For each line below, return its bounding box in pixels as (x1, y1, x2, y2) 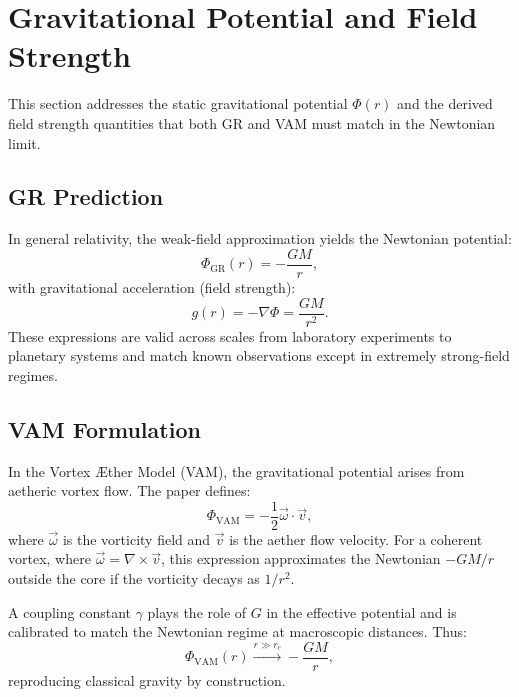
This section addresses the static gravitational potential (8, 93, 348, 114)
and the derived (397, 93, 493, 114)
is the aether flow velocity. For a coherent (229, 528, 483, 549)
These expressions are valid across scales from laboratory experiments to (8, 325, 452, 346)
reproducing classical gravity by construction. (8, 669, 286, 690)
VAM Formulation (8, 413, 201, 444)
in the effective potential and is (266, 601, 457, 622)
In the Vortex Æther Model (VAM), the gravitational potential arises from (8, 460, 465, 481)
